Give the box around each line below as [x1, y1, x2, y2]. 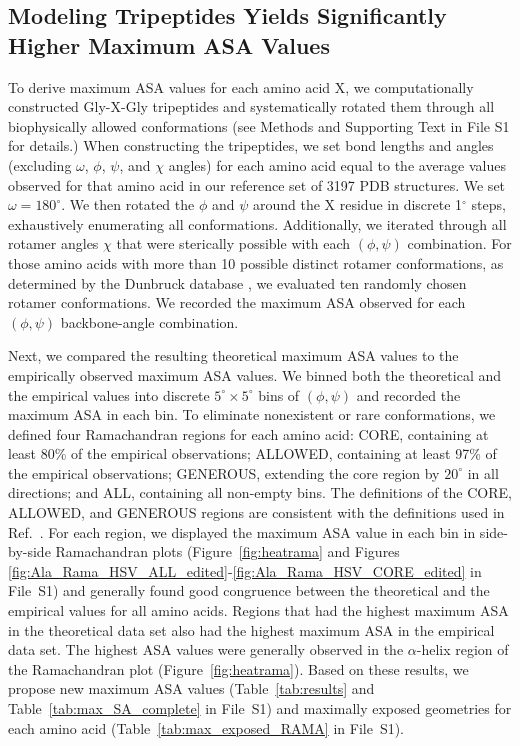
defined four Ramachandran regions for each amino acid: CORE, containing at [8, 423, 489, 444]
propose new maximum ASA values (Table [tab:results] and [8, 678, 375, 699]
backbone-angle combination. [60, 311, 239, 332]
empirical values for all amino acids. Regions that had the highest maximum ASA [8, 600, 509, 621]
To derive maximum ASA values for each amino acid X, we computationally [8, 76, 474, 97]
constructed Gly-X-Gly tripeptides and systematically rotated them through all [8, 96, 495, 117]
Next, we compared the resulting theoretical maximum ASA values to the [8, 345, 459, 366]
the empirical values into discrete [8, 384, 210, 405]
